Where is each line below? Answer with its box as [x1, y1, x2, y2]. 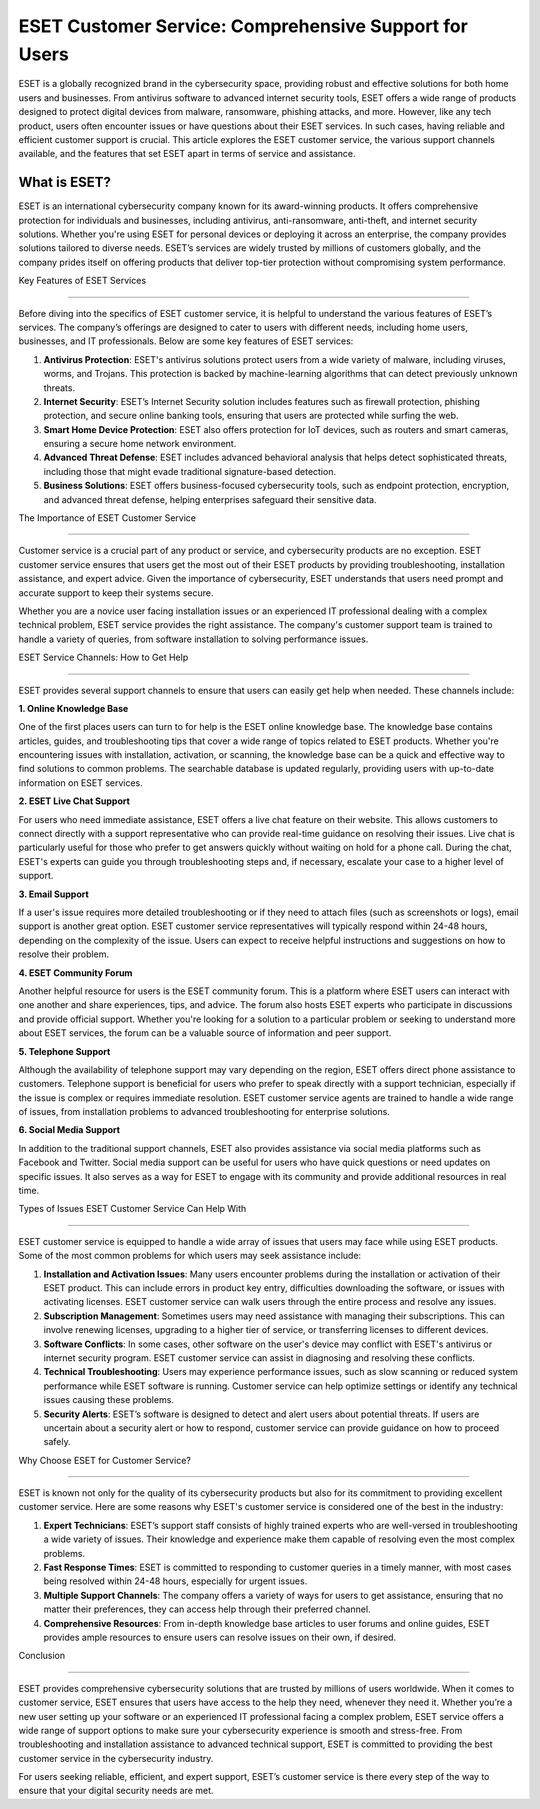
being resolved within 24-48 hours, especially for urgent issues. [43, 1575, 308, 1587]
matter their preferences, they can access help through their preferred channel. [43, 1603, 371, 1615]
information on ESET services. [18, 776, 144, 789]
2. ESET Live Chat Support [18, 795, 130, 807]
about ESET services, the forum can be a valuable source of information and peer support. [18, 1027, 392, 1039]
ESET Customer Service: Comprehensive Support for [18, 15, 469, 37]
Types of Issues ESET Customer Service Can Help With [18, 1203, 247, 1215]
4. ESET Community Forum [18, 966, 133, 979]
